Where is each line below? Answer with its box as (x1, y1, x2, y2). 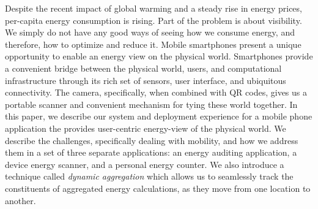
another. (5, 194, 36, 207)
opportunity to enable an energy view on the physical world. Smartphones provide (5, 50, 313, 63)
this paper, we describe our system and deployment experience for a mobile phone (5, 110, 312, 123)
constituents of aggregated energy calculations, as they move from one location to (5, 181, 311, 194)
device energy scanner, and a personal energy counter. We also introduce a (5, 158, 284, 170)
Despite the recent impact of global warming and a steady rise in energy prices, (5, 2, 302, 14)
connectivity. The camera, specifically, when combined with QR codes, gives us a (5, 86, 308, 99)
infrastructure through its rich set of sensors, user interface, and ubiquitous (5, 74, 286, 86)
